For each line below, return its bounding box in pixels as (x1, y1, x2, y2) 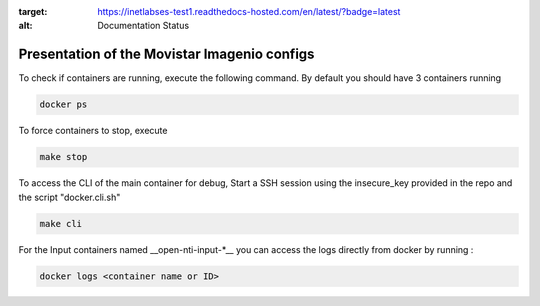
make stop (39, 151, 88, 163)
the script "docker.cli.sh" (18, 191, 121, 203)
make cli (39, 218, 83, 229)
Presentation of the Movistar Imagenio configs (18, 46, 315, 63)
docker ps (39, 99, 88, 110)
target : (18, 6, 48, 17)
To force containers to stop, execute (18, 125, 168, 137)
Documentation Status (97, 20, 190, 32)
